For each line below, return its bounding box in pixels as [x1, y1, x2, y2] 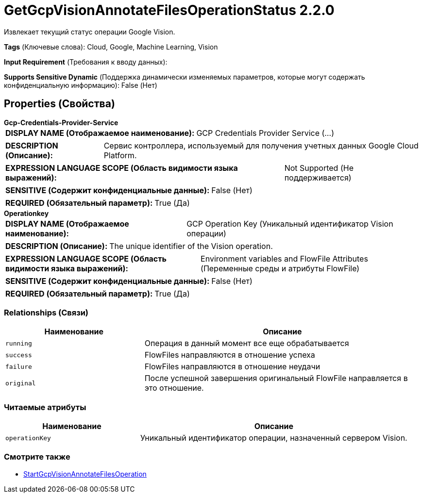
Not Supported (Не [284, 163, 354, 173]
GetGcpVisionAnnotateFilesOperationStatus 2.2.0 [4, 2, 335, 18]
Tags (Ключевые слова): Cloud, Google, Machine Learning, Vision [4, 42, 218, 51]
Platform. [103, 150, 137, 160]
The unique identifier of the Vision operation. [109, 241, 273, 251]
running [5, 339, 32, 347]
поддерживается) [284, 172, 352, 182]
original [5, 379, 36, 387]
